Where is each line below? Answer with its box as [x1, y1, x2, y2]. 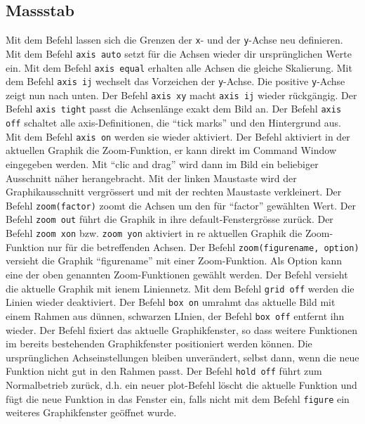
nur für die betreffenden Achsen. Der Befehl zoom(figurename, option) [47, 239, 359, 254]
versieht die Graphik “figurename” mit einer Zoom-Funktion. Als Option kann [6, 253, 342, 268]
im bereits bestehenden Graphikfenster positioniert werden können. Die [6, 336, 312, 351]
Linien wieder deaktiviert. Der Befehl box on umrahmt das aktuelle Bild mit [6, 295, 336, 309]
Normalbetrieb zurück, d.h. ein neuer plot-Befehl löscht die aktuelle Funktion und [6, 378, 357, 392]
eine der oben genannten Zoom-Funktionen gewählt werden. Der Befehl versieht [6, 267, 348, 282]
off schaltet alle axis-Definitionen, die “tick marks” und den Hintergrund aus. [6, 115, 341, 130]
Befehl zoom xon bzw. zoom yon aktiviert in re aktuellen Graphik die [6, 226, 303, 240]
